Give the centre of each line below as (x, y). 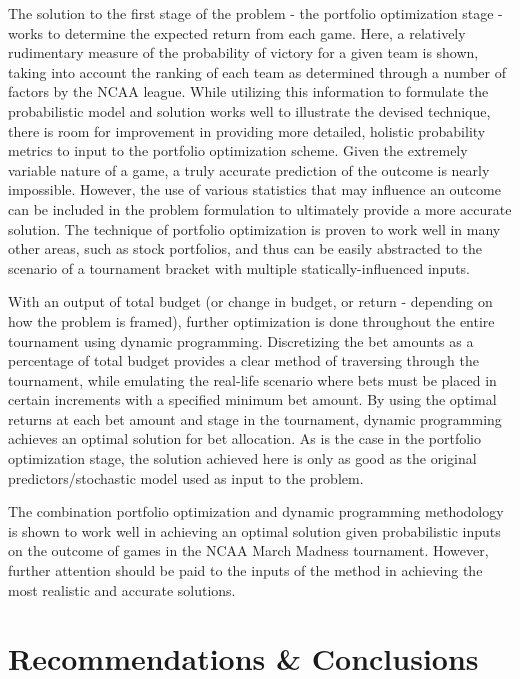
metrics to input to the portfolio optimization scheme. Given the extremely (238, 150)
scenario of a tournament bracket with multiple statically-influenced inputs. (239, 267)
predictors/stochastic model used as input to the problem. (186, 477)
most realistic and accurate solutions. (122, 589)
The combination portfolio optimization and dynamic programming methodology (256, 511)
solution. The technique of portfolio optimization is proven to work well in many (254, 228)
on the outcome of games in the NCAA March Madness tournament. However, (248, 550)
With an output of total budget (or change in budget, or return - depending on (250, 301)
